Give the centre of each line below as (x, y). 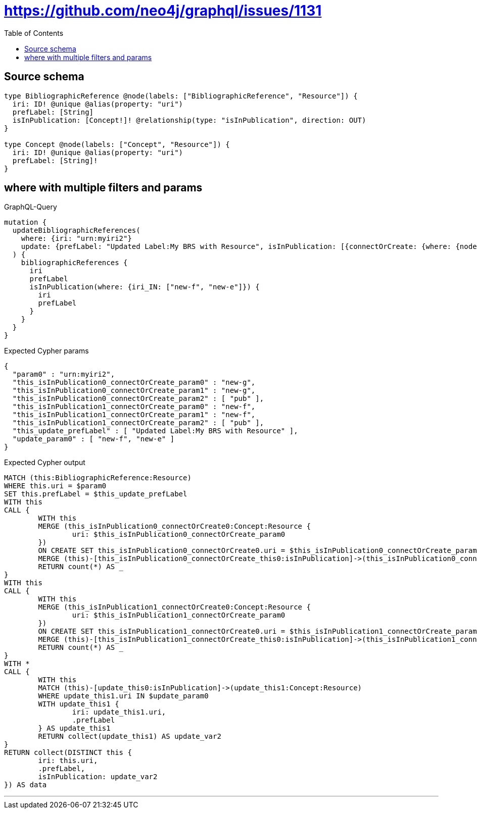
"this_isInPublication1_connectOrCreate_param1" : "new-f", (134, 415)
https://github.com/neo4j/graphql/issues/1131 (163, 11)
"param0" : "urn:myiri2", (64, 374)
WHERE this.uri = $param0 (55, 486)
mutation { (26, 222)
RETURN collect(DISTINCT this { (68, 753)
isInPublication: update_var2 (98, 777)
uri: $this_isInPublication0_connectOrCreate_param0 (179, 535)
